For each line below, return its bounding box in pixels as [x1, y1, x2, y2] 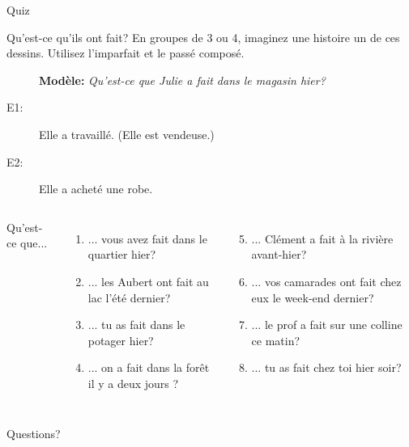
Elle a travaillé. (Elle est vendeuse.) [39, 125, 215, 142]
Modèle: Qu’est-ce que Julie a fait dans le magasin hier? [39, 71, 326, 88]
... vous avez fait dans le [87, 230, 207, 247]
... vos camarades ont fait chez [251, 272, 402, 289]
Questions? [6, 424, 61, 441]
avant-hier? [251, 246, 307, 263]
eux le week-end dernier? [251, 289, 374, 306]
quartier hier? [87, 246, 156, 263]
